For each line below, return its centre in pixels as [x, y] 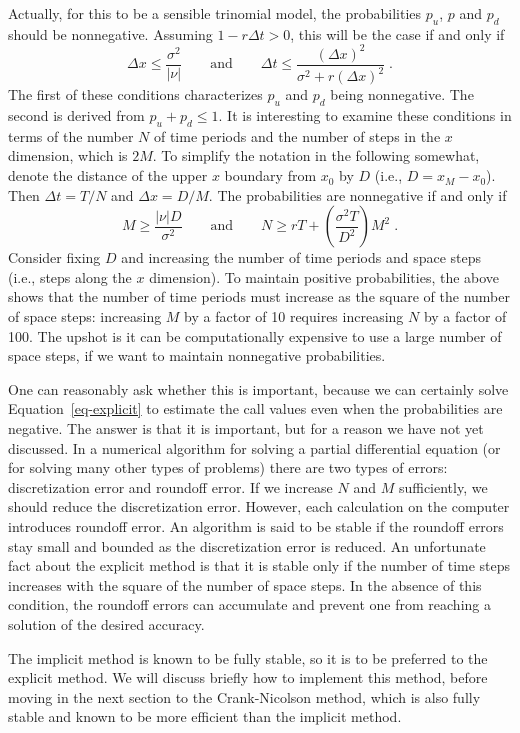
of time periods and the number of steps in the [297, 135]
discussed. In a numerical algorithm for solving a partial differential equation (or [254, 447]
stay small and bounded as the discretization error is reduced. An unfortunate [247, 545]
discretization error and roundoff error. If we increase [170, 486]
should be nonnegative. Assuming [110, 33]
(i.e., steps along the [70, 276]
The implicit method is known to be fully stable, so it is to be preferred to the [248, 657]
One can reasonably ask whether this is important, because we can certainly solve [258, 388]
